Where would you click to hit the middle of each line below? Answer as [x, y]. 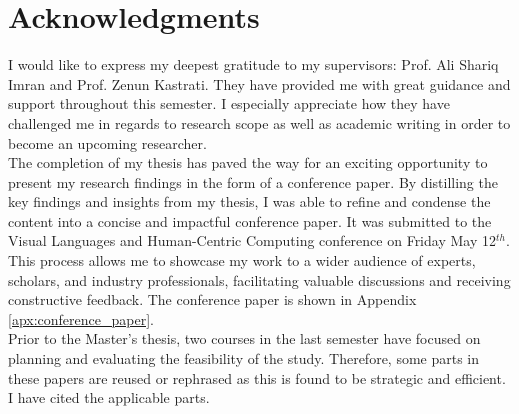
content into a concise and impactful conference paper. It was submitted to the [250, 220]
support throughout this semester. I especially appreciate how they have [229, 103]
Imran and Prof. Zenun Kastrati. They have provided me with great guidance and [259, 83]
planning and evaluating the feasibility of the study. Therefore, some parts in [244, 358]
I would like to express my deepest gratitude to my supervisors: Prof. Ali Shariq [253, 64]
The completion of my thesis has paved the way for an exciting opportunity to [248, 162]
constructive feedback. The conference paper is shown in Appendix [212, 299]
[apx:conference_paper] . [81, 318]
